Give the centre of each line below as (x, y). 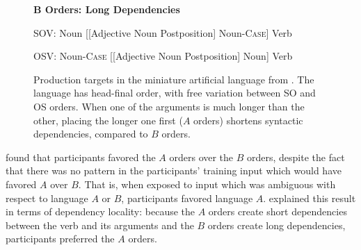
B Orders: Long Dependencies (107, 9)
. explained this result (310, 198)
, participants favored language (187, 198)
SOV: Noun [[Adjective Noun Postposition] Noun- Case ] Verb (163, 32)
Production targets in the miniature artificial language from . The (174, 79)
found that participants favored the (81, 157)
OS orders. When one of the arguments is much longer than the (169, 106)
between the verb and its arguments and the (100, 225)
